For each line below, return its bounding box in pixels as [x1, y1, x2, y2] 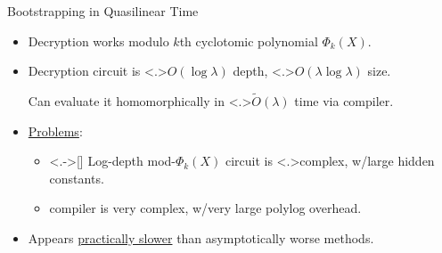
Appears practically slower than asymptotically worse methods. [28, 228, 374, 247]
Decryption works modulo [28, 31, 169, 50]
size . [367, 61, 391, 80]
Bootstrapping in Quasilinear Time [7, 2, 199, 20]
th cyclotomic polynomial [179, 31, 318, 50]
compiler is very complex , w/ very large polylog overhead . [49, 199, 362, 217]
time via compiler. [294, 92, 394, 110]
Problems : [28, 121, 83, 140]
